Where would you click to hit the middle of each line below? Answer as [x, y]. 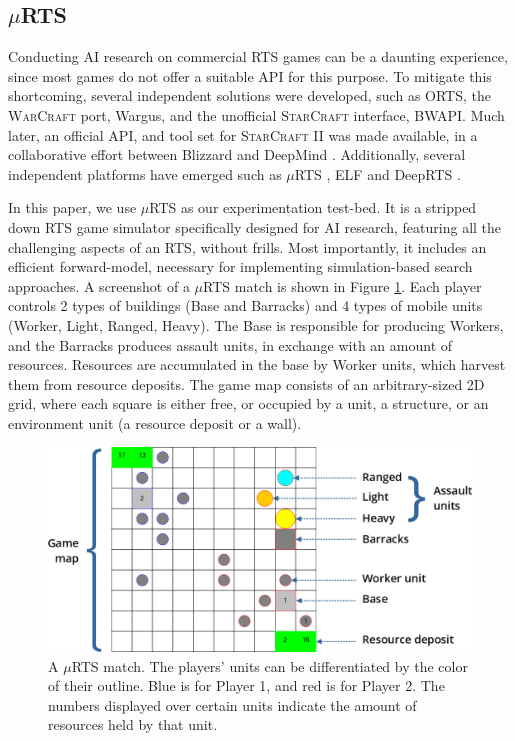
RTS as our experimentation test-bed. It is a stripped [313, 207]
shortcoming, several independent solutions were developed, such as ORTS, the [249, 95]
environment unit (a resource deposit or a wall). [155, 422]
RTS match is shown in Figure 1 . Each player [342, 285]
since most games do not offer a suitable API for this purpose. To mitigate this [250, 75]
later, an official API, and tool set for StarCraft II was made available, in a [243, 134]
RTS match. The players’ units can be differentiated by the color [269, 665]
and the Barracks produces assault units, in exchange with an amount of [230, 344]
